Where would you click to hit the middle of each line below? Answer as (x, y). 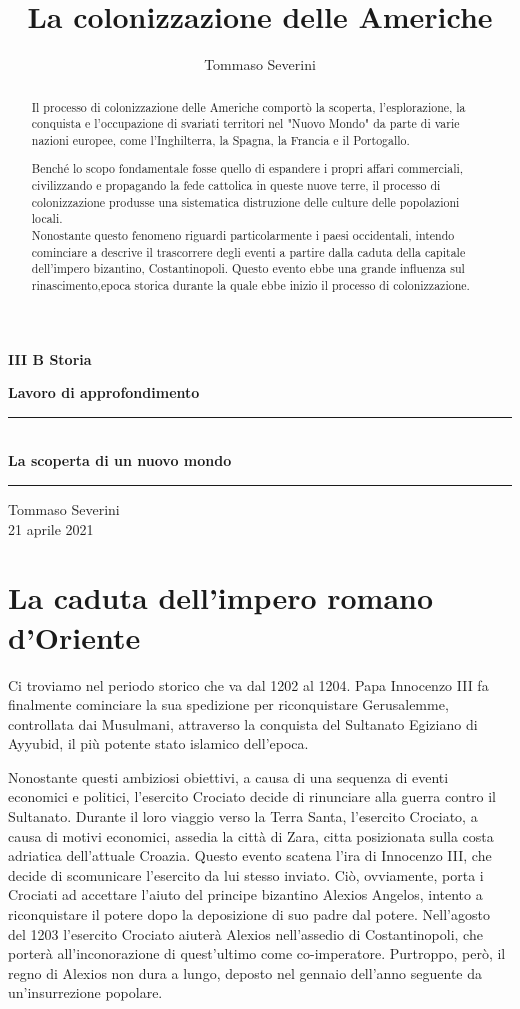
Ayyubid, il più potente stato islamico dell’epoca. (158, 743)
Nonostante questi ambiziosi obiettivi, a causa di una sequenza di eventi (228, 776)
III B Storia (50, 358)
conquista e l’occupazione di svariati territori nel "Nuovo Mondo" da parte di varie (245, 123)
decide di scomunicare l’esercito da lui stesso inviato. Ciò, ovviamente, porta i (246, 874)
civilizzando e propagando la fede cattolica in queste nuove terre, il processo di (236, 185)
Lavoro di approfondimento (104, 392)
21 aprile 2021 (51, 528)
